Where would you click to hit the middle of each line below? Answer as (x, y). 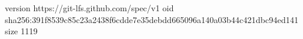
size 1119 (21, 31)
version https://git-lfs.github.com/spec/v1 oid (89, 8)
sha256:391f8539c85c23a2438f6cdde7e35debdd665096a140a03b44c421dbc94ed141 (152, 19)
